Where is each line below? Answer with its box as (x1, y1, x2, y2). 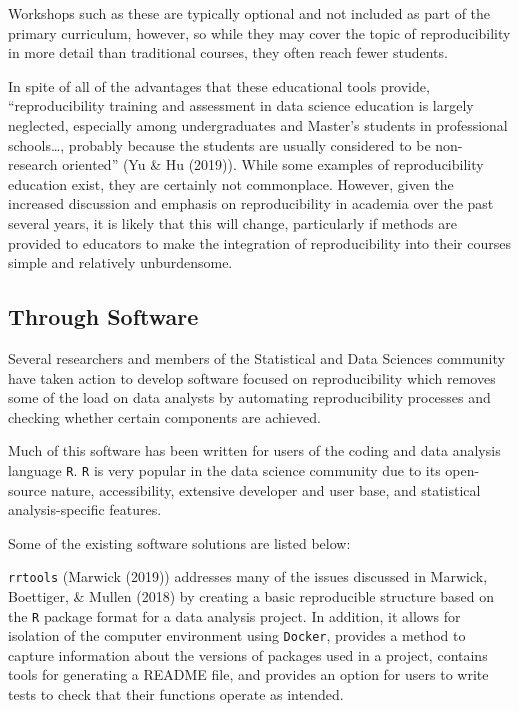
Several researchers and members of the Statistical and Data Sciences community (8, 347, 505, 368)
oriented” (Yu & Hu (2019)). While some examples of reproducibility (62, 154, 484, 175)
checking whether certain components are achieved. (8, 406, 321, 427)
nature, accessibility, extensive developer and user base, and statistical (50, 479, 481, 500)
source (8, 479, 47, 500)
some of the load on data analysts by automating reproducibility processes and (8, 387, 491, 408)
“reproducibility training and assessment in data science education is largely (8, 95, 474, 116)
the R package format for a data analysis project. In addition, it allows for (8, 605, 461, 626)
